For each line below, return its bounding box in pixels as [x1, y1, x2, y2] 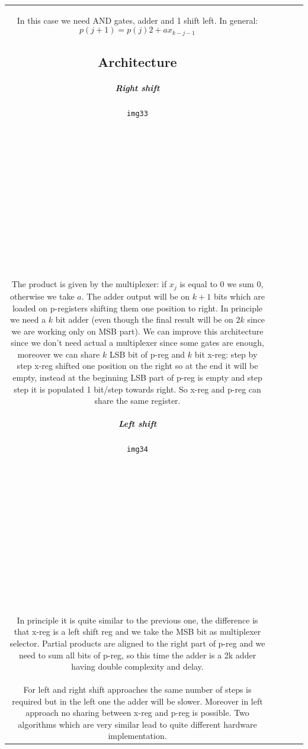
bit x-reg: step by [194, 348, 258, 360]
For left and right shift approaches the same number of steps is [23, 683, 252, 695]
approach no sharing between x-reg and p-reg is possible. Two [25, 706, 249, 719]
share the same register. [94, 394, 181, 407]
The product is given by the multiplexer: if [11, 278, 167, 290]
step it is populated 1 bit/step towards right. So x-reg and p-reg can [14, 382, 261, 395]
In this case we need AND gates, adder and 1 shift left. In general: [17, 14, 258, 26]
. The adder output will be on [81, 290, 190, 302]
